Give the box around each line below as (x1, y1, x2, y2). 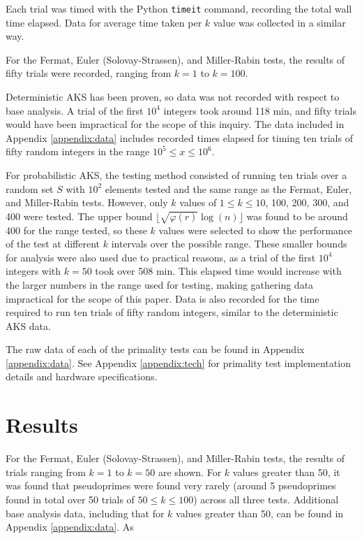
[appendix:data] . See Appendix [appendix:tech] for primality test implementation (6, 355, 351, 370)
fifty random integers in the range (6, 144, 150, 159)
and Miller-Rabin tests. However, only (6, 195, 168, 210)
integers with (6, 264, 61, 278)
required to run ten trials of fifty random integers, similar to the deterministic (6, 305, 338, 319)
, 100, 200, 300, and (265, 195, 349, 210)
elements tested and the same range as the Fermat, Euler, (105, 181, 352, 196)
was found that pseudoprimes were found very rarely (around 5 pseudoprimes (6, 478, 336, 493)
